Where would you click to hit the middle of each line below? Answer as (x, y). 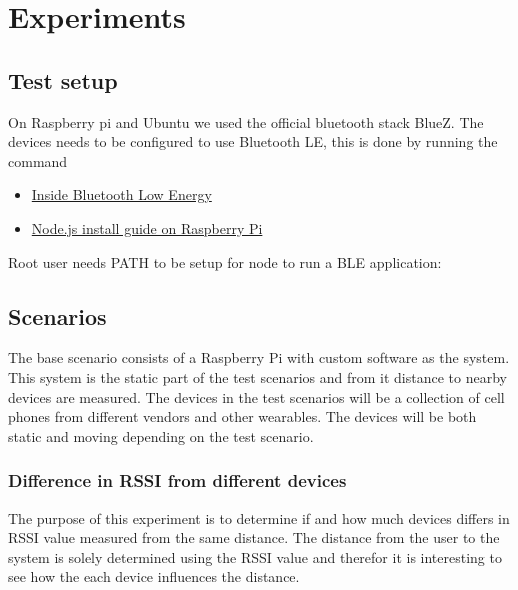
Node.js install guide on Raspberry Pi (147, 227)
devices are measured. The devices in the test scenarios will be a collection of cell (256, 396)
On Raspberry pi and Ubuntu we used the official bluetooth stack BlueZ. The (246, 121)
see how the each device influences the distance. (154, 576)
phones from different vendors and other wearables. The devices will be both (242, 416)
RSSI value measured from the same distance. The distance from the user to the (254, 537)
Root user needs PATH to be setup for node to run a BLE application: (225, 261)
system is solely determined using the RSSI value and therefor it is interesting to (255, 556)
